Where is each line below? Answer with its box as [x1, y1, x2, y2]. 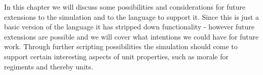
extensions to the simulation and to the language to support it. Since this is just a [4, 11, 259, 22]
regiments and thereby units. [4, 61, 93, 71]
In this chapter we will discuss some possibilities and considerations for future [4, 2, 246, 12]
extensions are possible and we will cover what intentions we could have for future [4, 31, 259, 42]
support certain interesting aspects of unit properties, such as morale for [4, 51, 229, 61]
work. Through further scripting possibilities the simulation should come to [4, 41, 238, 52]
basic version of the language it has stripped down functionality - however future [4, 21, 254, 32]
